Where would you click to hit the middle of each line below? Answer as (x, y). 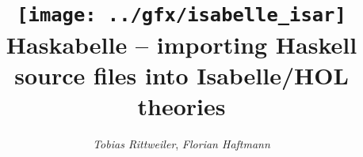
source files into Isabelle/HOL (181, 75)
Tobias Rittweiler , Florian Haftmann (181, 143)
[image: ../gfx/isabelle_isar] (181, 15)
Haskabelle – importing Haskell (181, 44)
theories (181, 105)
